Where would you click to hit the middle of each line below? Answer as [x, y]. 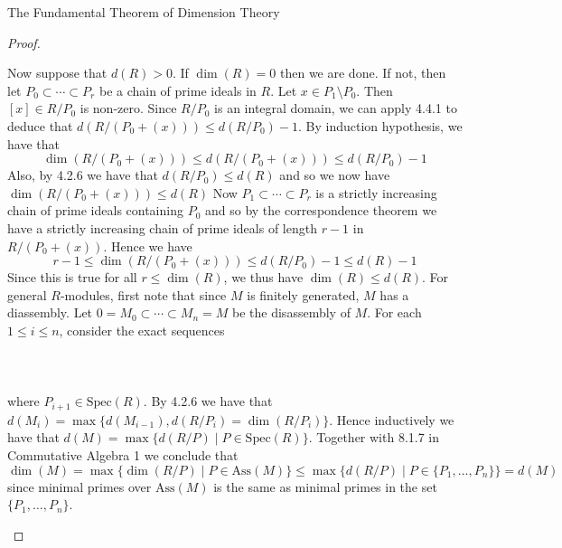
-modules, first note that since [143, 294]
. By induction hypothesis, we [380, 125]
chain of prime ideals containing [95, 210]
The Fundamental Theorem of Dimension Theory [144, 12]
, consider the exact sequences [142, 330]
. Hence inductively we [392, 419]
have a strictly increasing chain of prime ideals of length [162, 227]
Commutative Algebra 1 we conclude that [123, 454]
